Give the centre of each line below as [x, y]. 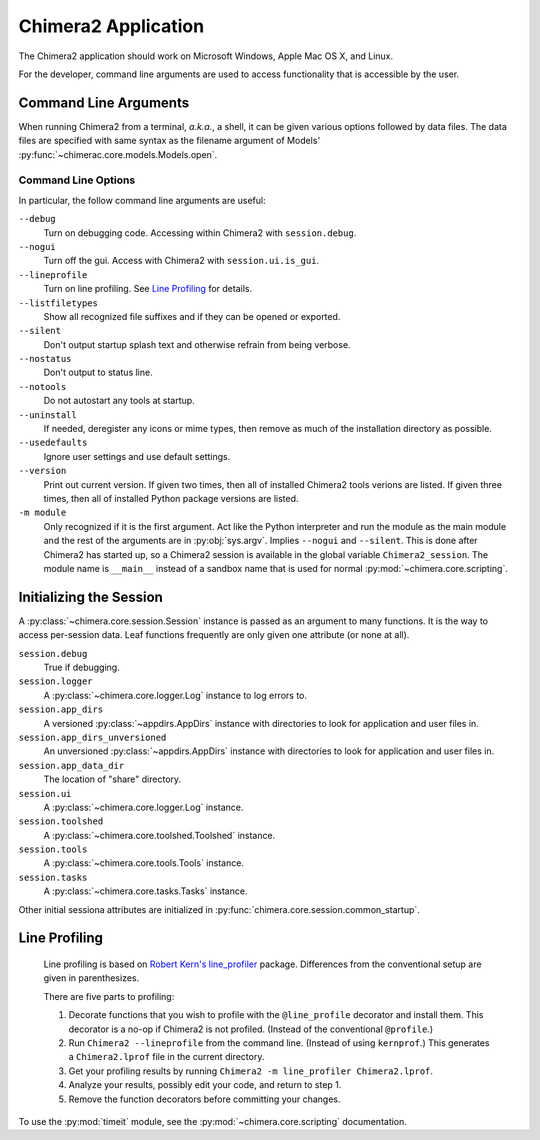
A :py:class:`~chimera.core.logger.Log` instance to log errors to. [175, 695]
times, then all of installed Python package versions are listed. [171, 498]
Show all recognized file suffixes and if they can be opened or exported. [192, 316]
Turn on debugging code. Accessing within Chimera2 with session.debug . [200, 232]
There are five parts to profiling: [109, 996]
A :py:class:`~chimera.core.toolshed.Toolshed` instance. [159, 835]
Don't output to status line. [98, 372]
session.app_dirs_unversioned [92, 737]
